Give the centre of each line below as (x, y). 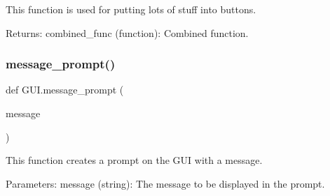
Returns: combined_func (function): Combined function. (127, 32)
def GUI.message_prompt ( (65, 90)
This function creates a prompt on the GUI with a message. (134, 160)
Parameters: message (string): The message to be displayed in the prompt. (165, 183)
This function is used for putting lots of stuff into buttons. (131, 9)
